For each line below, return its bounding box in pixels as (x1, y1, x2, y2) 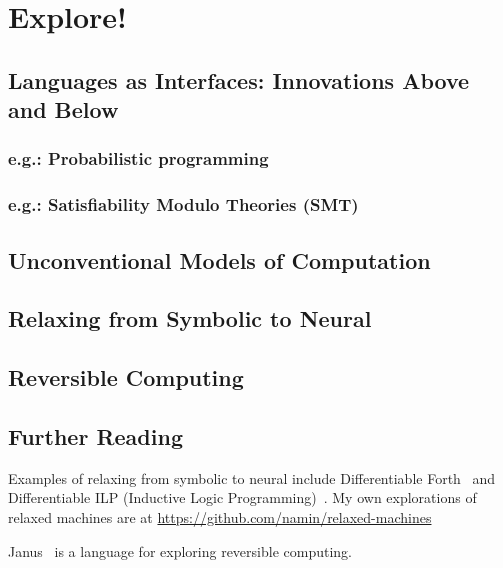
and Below (8, 94, 119, 125)
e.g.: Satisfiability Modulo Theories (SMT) (8, 192, 359, 217)
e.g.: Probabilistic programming (8, 146, 269, 171)
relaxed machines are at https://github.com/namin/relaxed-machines (8, 506, 432, 527)
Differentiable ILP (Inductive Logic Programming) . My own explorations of (8, 487, 477, 508)
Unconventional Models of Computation (8, 244, 431, 275)
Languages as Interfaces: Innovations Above (8, 64, 470, 95)
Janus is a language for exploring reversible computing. (8, 540, 352, 561)
